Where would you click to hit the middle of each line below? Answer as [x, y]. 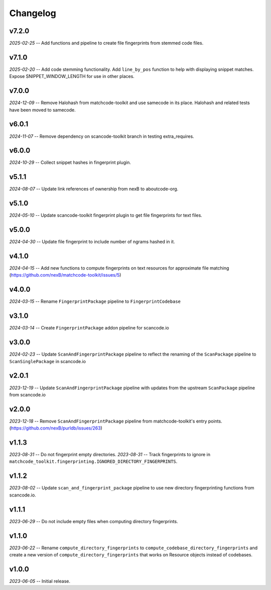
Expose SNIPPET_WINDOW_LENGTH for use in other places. [72, 76]
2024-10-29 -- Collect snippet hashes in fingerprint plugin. [70, 162]
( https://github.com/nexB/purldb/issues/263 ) [56, 428]
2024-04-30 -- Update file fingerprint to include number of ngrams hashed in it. [92, 242]
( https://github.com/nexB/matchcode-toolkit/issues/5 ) [65, 275]
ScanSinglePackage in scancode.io [48, 361]
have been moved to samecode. [42, 110]
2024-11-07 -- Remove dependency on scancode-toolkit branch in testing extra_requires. [102, 136]
